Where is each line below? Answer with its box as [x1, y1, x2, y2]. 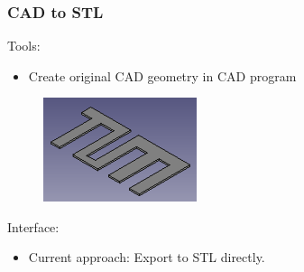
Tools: [7, 36, 41, 55]
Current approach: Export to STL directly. [28, 248, 265, 267]
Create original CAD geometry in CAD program [28, 66, 297, 85]
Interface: [7, 217, 60, 236]
